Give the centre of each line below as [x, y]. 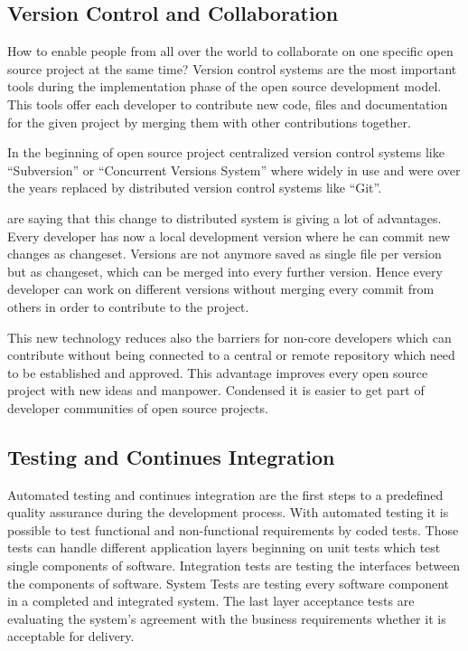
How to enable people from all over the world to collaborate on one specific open [230, 51]
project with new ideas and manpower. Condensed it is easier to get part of [216, 390]
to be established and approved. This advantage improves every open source [218, 372]
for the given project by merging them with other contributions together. [209, 122]
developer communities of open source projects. [138, 407]
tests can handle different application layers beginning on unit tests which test [224, 547]
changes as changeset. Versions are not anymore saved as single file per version [225, 254]
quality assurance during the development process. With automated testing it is [228, 512]
